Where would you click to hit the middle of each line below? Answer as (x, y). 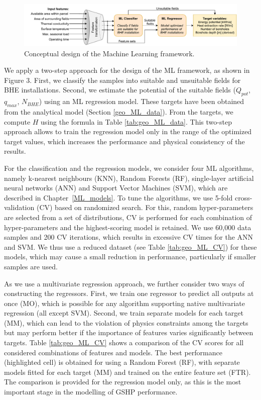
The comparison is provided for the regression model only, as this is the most (123, 382)
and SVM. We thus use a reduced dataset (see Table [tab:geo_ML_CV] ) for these (130, 246)
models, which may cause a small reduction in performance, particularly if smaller (130, 257)
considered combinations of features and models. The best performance (113, 352)
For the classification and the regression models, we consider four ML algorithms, (129, 168)
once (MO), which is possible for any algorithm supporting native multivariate (125, 303)
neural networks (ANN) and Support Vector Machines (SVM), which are (116, 188)
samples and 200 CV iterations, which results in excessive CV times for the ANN (129, 237)
